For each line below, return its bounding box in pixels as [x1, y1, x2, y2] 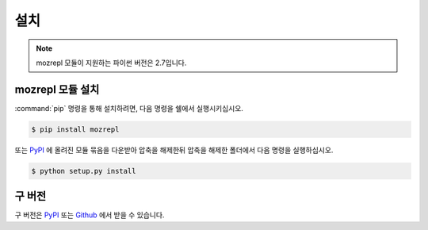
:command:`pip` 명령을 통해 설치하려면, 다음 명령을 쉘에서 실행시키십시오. [14, 103, 243, 113]
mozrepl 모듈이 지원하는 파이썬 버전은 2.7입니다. [36, 58, 187, 67]
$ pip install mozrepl [31, 125, 120, 134]
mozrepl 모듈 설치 [14, 82, 100, 96]
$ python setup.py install [31, 167, 136, 175]
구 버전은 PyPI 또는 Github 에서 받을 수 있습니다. [14, 210, 165, 220]
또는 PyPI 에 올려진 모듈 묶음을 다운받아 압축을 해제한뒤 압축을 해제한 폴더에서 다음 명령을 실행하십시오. [14, 145, 334, 155]
